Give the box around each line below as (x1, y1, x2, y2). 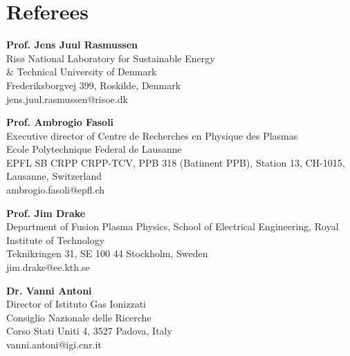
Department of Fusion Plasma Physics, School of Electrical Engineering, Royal (6, 219, 339, 234)
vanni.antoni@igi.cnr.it (6, 337, 102, 351)
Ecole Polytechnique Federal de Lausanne (6, 142, 182, 156)
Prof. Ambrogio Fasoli (6, 115, 114, 129)
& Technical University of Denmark (6, 64, 157, 79)
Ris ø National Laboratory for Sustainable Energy (6, 50, 215, 65)
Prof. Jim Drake (6, 205, 86, 220)
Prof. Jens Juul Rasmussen (6, 37, 138, 52)
